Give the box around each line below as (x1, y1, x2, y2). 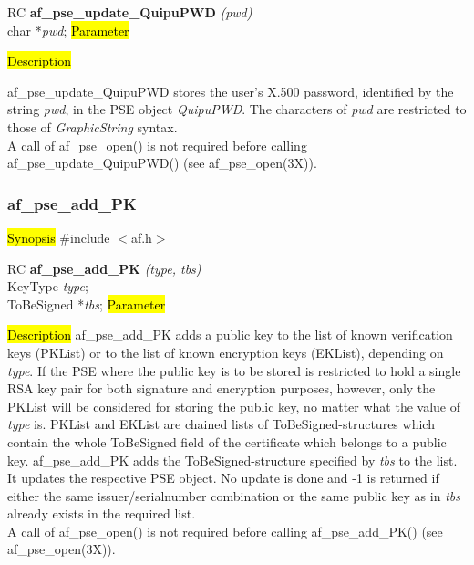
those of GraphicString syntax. (7, 117, 178, 136)
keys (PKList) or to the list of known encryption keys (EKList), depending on (7, 342, 444, 361)
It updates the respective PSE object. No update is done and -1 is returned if (7, 468, 439, 487)
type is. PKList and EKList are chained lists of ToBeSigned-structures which (7, 414, 435, 434)
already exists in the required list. (7, 504, 196, 523)
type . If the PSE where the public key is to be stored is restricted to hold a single (7, 361, 461, 380)
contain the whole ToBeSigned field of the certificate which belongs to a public (7, 432, 447, 451)
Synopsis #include (7, 227, 110, 246)
